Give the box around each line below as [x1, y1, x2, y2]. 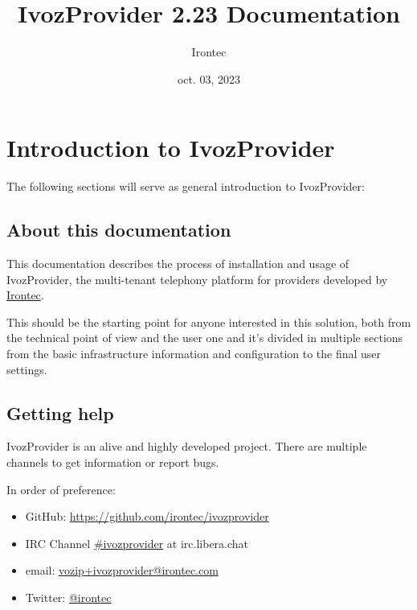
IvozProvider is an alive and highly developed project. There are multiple [6, 438, 367, 455]
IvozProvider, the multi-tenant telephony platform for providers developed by [6, 270, 388, 287]
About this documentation [6, 217, 231, 242]
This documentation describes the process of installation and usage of [6, 255, 350, 272]
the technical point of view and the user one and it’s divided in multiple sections [6, 329, 403, 346]
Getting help [6, 400, 114, 425]
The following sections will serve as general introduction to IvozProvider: [6, 178, 365, 195]
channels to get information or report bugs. [6, 454, 219, 470]
